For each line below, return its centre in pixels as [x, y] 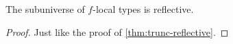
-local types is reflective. [143, 9]
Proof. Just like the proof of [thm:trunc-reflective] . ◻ [117, 31]
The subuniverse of [45, 9]
